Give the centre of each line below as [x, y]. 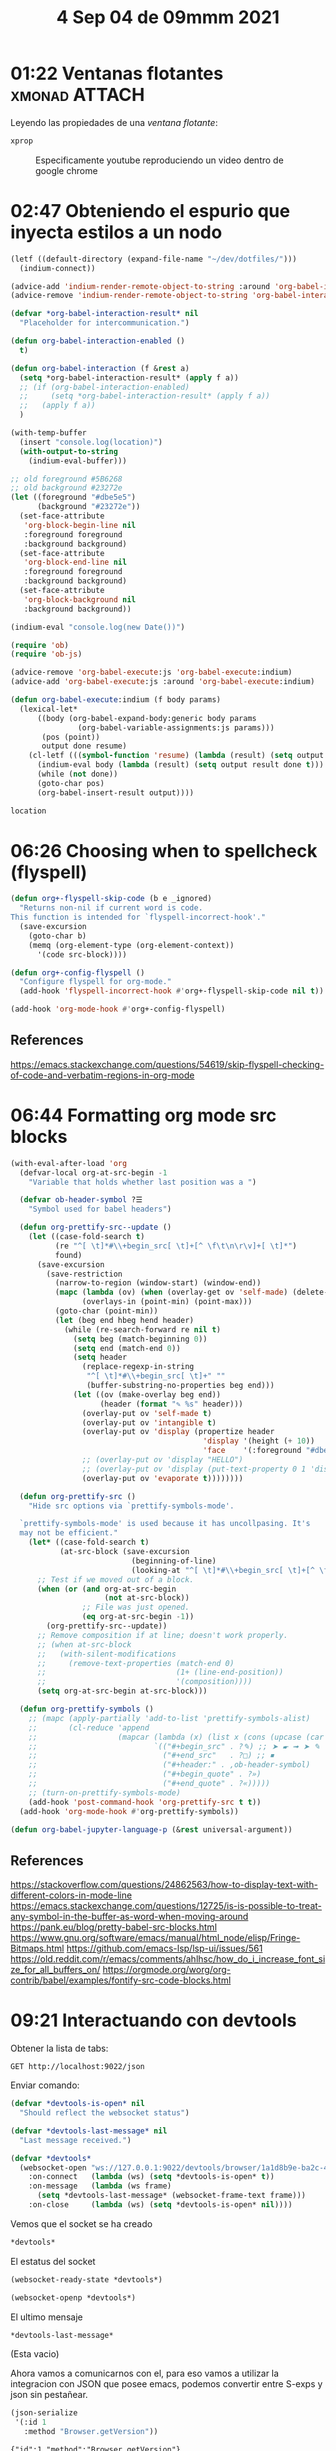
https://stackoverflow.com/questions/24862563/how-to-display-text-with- [164, 1885]
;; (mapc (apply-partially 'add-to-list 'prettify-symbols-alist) [169, 1718]
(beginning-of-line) [174, 1561]
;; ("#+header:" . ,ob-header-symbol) [169, 1765]
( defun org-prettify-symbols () [87, 1709]
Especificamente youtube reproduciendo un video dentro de [159, 160]
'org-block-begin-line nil [80, 525]
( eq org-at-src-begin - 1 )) [138, 1617]
